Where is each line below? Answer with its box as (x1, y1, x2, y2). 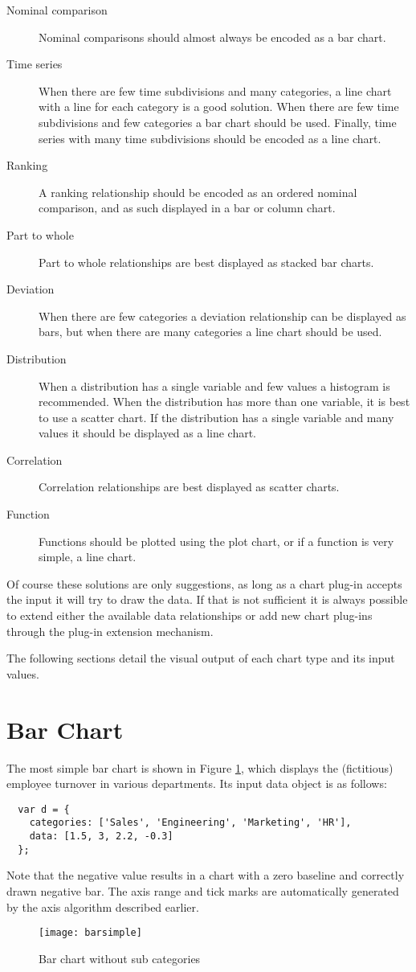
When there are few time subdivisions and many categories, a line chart (39, 82, 392, 99)
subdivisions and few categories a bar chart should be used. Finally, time (39, 113, 397, 130)
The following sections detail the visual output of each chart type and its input (6, 650, 395, 666)
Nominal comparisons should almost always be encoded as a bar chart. (39, 28, 386, 45)
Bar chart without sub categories (39, 949, 201, 966)
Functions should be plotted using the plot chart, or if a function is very (39, 532, 394, 549)
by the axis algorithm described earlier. (6, 898, 199, 915)
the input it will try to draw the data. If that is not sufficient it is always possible (6, 591, 408, 608)
